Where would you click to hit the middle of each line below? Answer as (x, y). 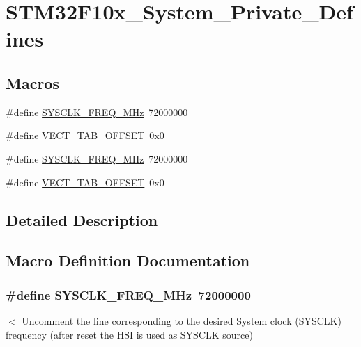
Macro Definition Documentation (128, 260)
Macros (32, 82)
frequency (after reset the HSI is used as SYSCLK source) (129, 334)
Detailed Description (82, 219)
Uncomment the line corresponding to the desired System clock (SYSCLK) (182, 320)
